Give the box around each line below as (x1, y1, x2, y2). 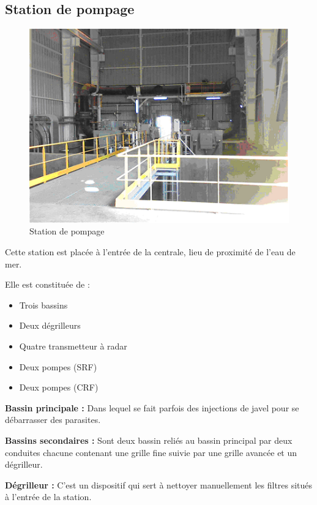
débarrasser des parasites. (5, 413, 101, 426)
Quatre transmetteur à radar (19, 339, 127, 352)
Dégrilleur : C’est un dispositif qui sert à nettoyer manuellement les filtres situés (5, 478, 313, 491)
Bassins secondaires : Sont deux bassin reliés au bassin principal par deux (5, 433, 293, 446)
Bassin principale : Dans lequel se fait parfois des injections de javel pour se (5, 401, 299, 414)
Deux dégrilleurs (19, 319, 81, 332)
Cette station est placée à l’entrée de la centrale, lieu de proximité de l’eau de (5, 245, 296, 258)
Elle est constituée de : (5, 278, 90, 291)
